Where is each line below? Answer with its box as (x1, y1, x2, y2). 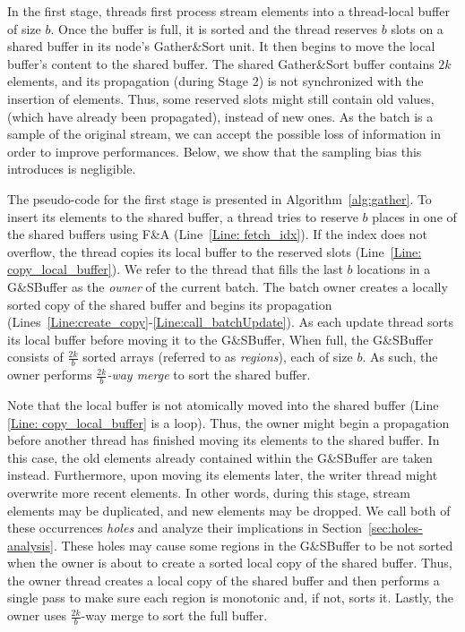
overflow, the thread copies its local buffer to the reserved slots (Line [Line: (7, 242, 422, 260)
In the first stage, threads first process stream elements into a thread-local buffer (7, 2, 450, 20)
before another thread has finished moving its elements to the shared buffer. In (7, 431, 440, 449)
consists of (7, 347, 64, 366)
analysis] (7, 535, 54, 554)
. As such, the (362, 347, 438, 366)
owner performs (7, 365, 92, 384)
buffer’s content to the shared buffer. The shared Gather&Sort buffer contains (7, 54, 435, 73)
